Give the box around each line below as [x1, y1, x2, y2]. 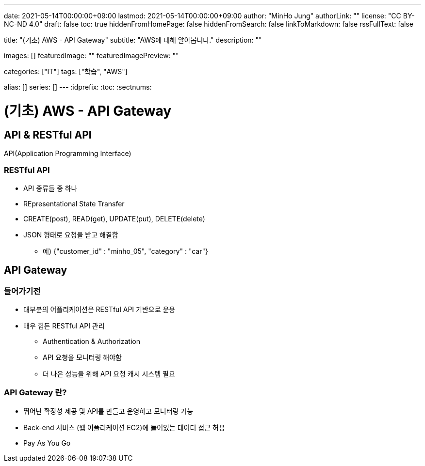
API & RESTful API [4, 128, 92, 141]
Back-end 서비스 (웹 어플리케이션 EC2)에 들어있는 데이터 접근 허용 [23, 423, 225, 432]
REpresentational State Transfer [23, 199, 125, 208]
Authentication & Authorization [43, 337, 140, 345]
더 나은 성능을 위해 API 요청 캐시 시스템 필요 [43, 369, 175, 378]
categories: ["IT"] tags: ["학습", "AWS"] [4, 67, 128, 76]
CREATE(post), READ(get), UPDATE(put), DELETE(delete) [23, 214, 205, 223]
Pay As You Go [23, 438, 71, 447]
